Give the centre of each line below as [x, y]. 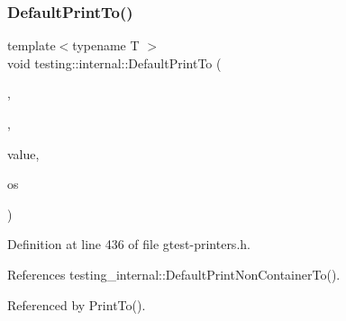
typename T [106, 45]
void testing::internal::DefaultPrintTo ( [114, 62]
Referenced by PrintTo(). [77, 304]
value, [23, 153]
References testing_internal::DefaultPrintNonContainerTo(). [174, 274]
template [32, 45]
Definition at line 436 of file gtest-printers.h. [129, 244]
